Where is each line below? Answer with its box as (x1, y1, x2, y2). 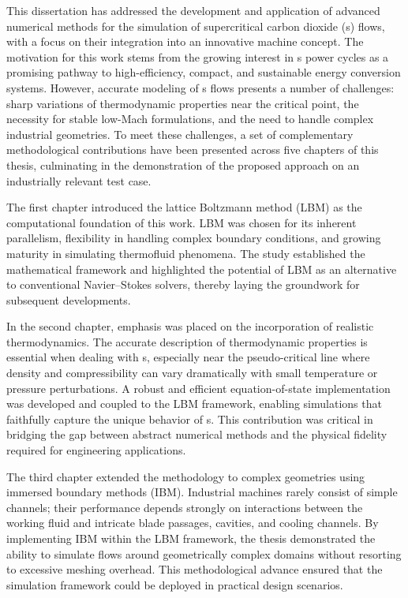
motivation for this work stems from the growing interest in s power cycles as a (6, 48, 389, 65)
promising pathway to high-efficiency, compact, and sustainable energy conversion (6, 64, 401, 80)
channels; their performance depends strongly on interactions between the (6, 499, 363, 515)
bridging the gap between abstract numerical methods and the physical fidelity (6, 426, 387, 443)
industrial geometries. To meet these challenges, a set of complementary (6, 125, 354, 142)
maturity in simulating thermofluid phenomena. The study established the (6, 245, 365, 261)
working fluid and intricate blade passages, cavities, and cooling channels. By (6, 514, 379, 531)
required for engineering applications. (6, 442, 186, 458)
